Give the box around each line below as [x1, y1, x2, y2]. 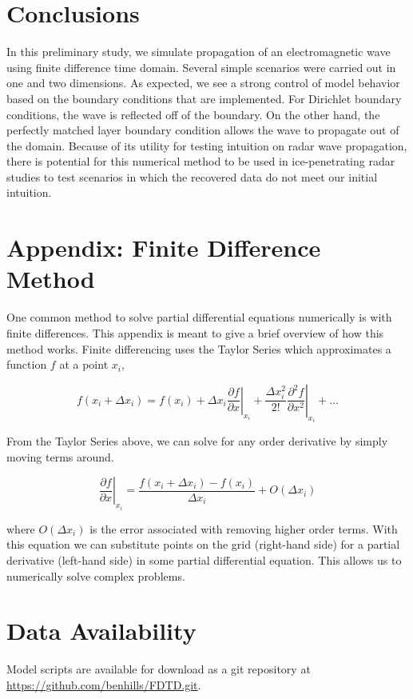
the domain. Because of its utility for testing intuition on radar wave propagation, [6, 137, 407, 154]
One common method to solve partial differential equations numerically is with [6, 309, 392, 326]
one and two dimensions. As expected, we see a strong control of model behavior [6, 74, 400, 91]
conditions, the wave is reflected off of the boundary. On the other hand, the [6, 106, 380, 122]
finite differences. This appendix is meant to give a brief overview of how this [6, 324, 384, 341]
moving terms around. [6, 448, 114, 465]
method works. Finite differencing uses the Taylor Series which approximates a [6, 340, 391, 357]
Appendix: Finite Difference [6, 231, 321, 264]
